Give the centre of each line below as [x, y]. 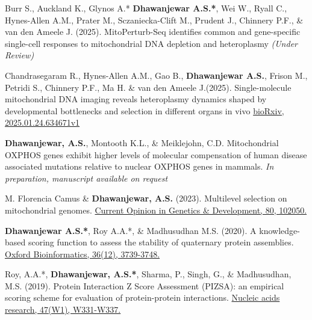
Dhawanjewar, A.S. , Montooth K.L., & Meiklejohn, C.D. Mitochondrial [142, 142]
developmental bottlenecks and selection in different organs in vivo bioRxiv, [145, 110]
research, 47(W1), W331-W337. [63, 309]
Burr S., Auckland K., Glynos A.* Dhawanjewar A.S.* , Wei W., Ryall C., [146, 8]
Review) [20, 55]
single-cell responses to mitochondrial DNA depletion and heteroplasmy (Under [151, 43]
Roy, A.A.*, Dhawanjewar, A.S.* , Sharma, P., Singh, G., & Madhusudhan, [148, 274]
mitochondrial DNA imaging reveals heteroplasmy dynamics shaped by [136, 99]
